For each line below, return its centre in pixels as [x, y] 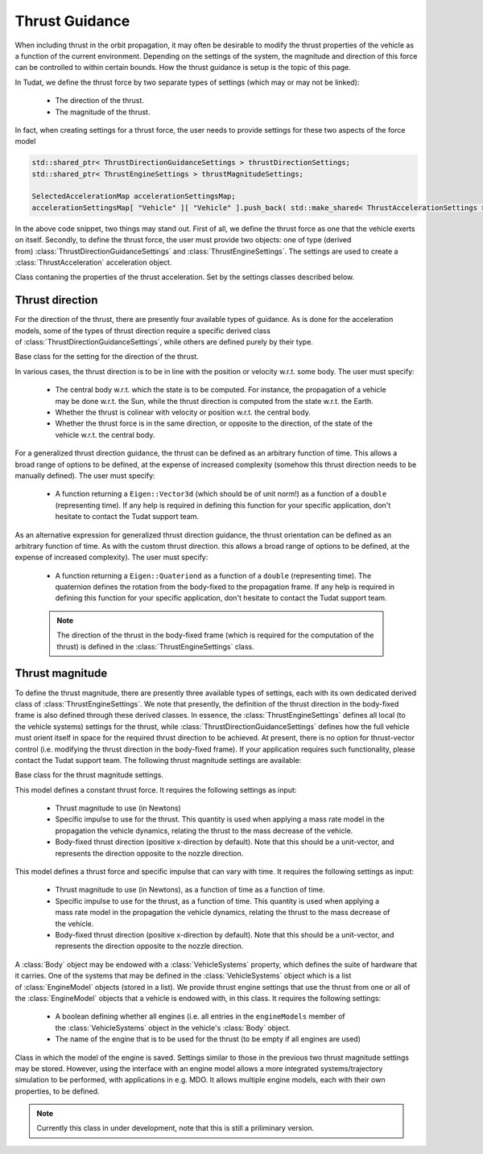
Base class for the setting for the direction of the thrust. [107, 357]
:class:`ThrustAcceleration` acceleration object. [93, 262]
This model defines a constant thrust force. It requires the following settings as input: [156, 789]
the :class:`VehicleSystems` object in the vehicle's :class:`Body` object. [173, 1028]
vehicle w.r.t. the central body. [105, 435]
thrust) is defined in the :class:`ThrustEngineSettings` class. [155, 646]
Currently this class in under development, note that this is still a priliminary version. [175, 1128]
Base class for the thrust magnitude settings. [89, 775]
